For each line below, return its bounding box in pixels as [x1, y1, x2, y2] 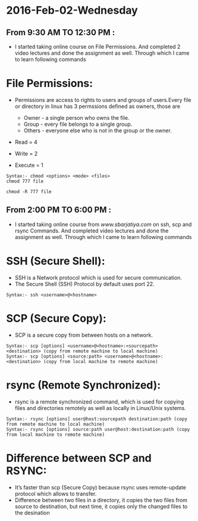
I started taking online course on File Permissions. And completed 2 [14, 43, 181, 50]
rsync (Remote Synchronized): [6, 378, 161, 392]
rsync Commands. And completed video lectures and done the [14, 227, 169, 234]
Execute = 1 [14, 162, 43, 169]
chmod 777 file [6, 178, 44, 184]
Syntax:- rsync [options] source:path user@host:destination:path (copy [6, 426, 190, 432]
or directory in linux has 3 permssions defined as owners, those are [14, 103, 180, 110]
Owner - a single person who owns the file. [23, 114, 130, 121]
